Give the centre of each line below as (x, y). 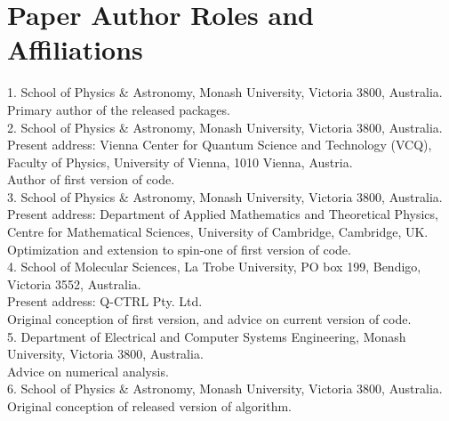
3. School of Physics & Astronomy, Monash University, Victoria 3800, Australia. (225, 196)
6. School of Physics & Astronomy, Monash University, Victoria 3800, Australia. (225, 389)
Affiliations (75, 49)
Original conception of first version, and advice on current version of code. (209, 319)
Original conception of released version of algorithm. (149, 406)
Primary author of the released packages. (119, 109)
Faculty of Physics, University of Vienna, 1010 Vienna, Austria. (180, 162)
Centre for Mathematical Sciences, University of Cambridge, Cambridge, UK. (218, 232)
